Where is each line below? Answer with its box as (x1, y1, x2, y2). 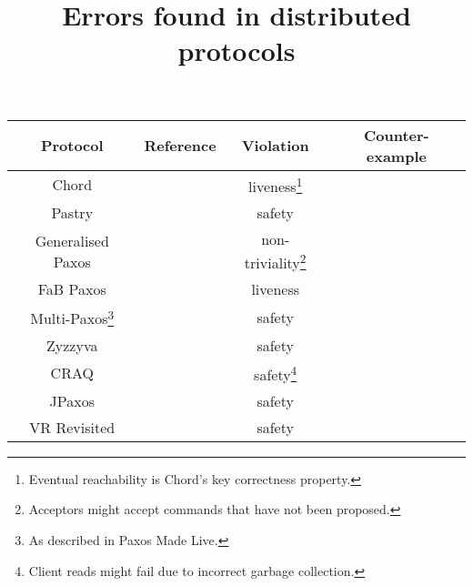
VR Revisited (29, 416, 116, 438)
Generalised (35, 229, 109, 251)
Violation (241, 135, 309, 157)
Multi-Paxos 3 (30, 305, 115, 329)
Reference (144, 135, 216, 157)
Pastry (51, 201, 94, 223)
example (366, 145, 427, 167)
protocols (177, 32, 296, 69)
